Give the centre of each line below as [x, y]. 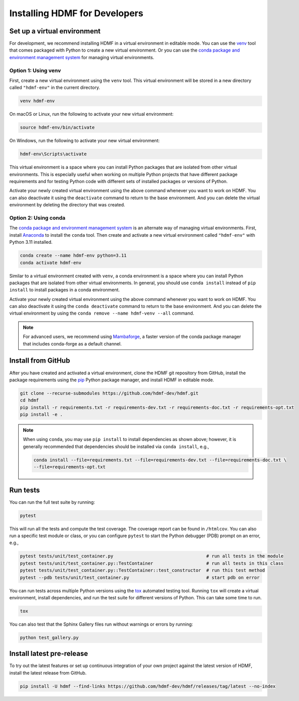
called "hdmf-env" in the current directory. [55, 87]
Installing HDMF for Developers [76, 13]
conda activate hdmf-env [51, 262]
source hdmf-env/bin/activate [57, 127]
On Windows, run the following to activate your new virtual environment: [85, 141]
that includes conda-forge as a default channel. [72, 343]
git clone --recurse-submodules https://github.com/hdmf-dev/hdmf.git [109, 393]
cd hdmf [29, 400]
